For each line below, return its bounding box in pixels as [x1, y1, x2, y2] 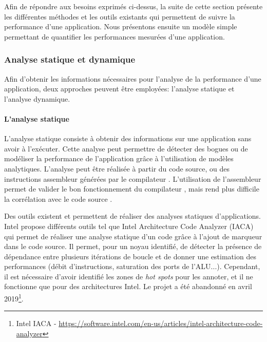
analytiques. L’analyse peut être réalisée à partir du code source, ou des [4, 163, 230, 174]
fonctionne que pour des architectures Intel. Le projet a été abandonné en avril [4, 281, 252, 292]
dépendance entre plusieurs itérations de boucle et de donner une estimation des [4, 251, 256, 261]
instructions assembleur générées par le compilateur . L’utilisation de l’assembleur [4, 173, 261, 184]
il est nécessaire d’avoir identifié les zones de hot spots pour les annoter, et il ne [4, 271, 253, 281]
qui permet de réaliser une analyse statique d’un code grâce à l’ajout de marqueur [4, 231, 262, 241]
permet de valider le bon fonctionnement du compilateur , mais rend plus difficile [4, 183, 259, 194]
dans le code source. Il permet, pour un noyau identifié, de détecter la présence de [4, 241, 262, 252]
